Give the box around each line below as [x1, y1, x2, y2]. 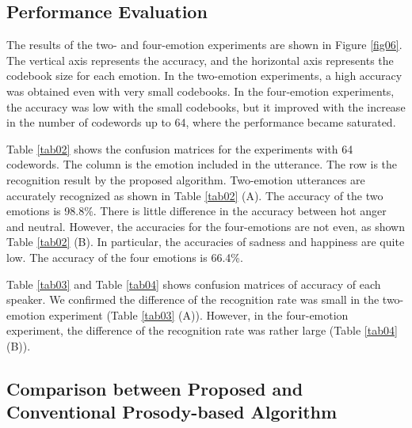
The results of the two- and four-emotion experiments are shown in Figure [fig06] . [6, 36, 402, 53]
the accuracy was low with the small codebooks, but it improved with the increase [6, 98, 406, 115]
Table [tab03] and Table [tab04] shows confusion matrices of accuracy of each [6, 275, 381, 292]
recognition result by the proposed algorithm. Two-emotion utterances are [6, 171, 365, 187]
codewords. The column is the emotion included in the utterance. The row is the [6, 156, 398, 172]
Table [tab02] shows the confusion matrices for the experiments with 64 [6, 140, 353, 157]
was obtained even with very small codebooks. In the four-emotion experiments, [6, 82, 395, 99]
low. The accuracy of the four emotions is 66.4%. [6, 248, 243, 265]
